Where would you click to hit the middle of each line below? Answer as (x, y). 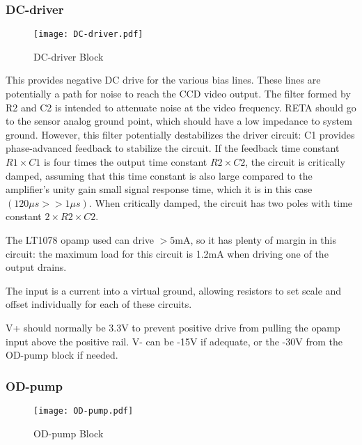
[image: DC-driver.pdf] (88, 34)
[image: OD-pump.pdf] (84, 411)
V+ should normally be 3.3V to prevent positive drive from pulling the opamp (173, 327)
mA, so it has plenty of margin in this (256, 240)
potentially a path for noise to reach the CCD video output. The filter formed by (178, 94)
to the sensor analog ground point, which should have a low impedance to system (179, 121)
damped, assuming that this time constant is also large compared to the (159, 175)
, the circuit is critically (295, 162)
